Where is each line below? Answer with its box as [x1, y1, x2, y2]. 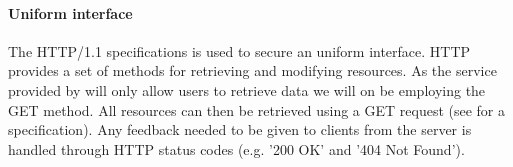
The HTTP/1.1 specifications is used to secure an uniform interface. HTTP [8, 40, 471, 61]
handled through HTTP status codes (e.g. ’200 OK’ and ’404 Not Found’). [8, 138, 465, 159]
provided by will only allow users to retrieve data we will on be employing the [8, 79, 486, 100]
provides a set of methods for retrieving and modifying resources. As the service [8, 60, 497, 81]
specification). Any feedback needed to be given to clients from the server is [8, 119, 472, 140]
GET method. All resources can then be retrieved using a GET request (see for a [8, 99, 505, 120]
